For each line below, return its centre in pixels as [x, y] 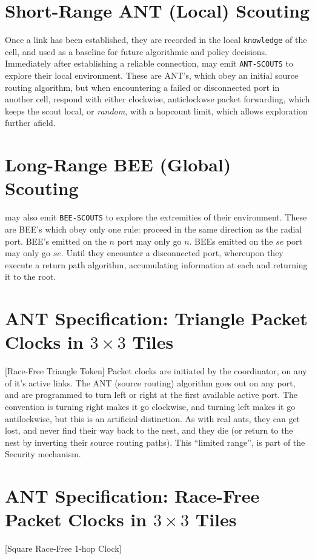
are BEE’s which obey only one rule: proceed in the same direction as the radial [154, 229]
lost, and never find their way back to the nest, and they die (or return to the [149, 430]
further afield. [30, 123]
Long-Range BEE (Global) [118, 164]
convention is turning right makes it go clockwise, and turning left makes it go [150, 407]
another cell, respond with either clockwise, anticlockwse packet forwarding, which [157, 99]
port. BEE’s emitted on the [56, 241]
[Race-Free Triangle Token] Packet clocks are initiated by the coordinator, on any [156, 371]
